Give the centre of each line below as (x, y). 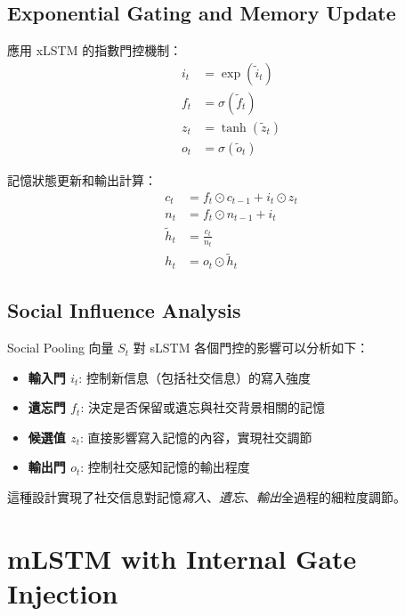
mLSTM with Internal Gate (182, 558)
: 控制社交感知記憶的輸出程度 (165, 467)
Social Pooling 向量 (61, 348)
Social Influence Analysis (124, 310)
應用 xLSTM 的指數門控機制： (95, 50)
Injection (63, 593)
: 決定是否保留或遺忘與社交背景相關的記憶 (202, 407)
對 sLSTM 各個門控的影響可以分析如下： (251, 348)
